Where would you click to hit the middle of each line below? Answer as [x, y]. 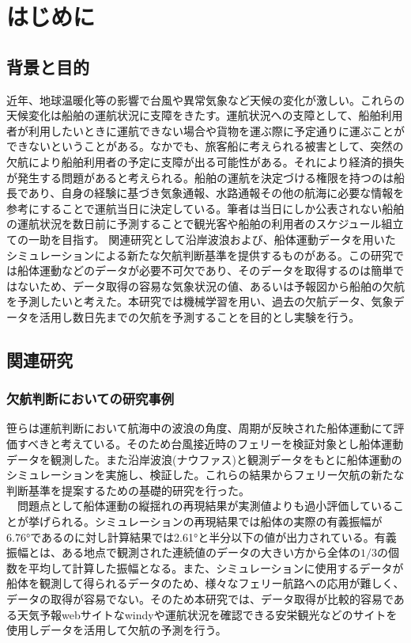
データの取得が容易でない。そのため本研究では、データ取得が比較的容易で [200, 599]
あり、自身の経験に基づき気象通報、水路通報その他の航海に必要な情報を [216, 193]
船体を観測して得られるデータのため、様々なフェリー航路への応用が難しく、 [205, 583]
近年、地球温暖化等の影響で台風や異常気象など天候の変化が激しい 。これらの [205, 99]
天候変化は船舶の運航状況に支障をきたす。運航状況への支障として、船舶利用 [205, 115]
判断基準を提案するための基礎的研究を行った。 [128, 490]
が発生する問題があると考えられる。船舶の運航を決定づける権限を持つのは [200, 177]
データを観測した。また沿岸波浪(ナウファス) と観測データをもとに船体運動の [204, 459]
